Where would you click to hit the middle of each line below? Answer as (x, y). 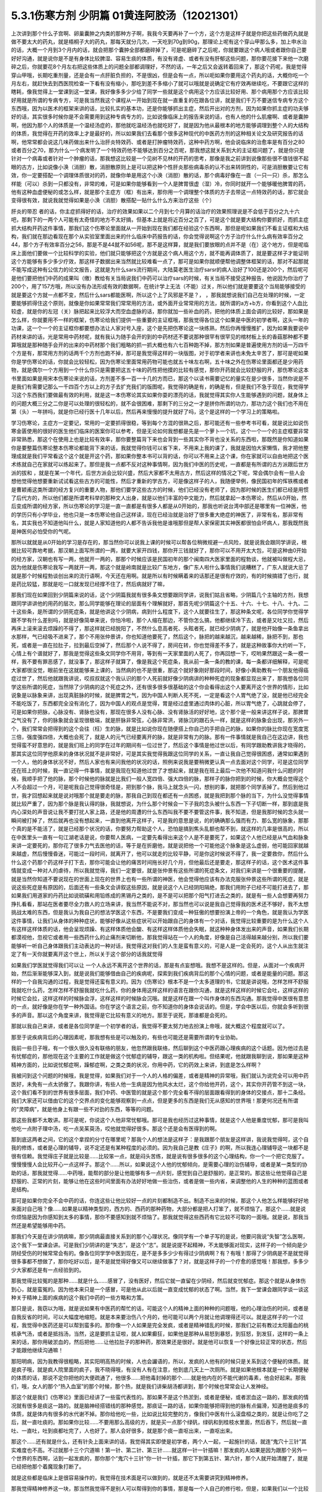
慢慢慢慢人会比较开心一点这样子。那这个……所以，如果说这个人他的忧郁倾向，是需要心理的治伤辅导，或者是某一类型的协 (159, 1164)
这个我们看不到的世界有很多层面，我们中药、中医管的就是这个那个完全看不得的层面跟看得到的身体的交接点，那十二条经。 (160, 1092)
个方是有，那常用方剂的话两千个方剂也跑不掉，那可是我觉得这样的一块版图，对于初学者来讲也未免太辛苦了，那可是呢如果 (160, 353)
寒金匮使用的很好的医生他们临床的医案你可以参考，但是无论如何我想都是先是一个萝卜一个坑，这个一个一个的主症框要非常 (160, 431)
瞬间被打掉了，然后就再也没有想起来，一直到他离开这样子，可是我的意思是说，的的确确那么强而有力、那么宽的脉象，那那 (160, 820)
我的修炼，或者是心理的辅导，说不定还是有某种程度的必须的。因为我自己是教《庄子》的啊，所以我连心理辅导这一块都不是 (160, 1148)
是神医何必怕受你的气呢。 (42, 531)
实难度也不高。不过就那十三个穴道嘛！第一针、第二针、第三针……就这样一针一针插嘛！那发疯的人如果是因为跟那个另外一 (159, 1450)
